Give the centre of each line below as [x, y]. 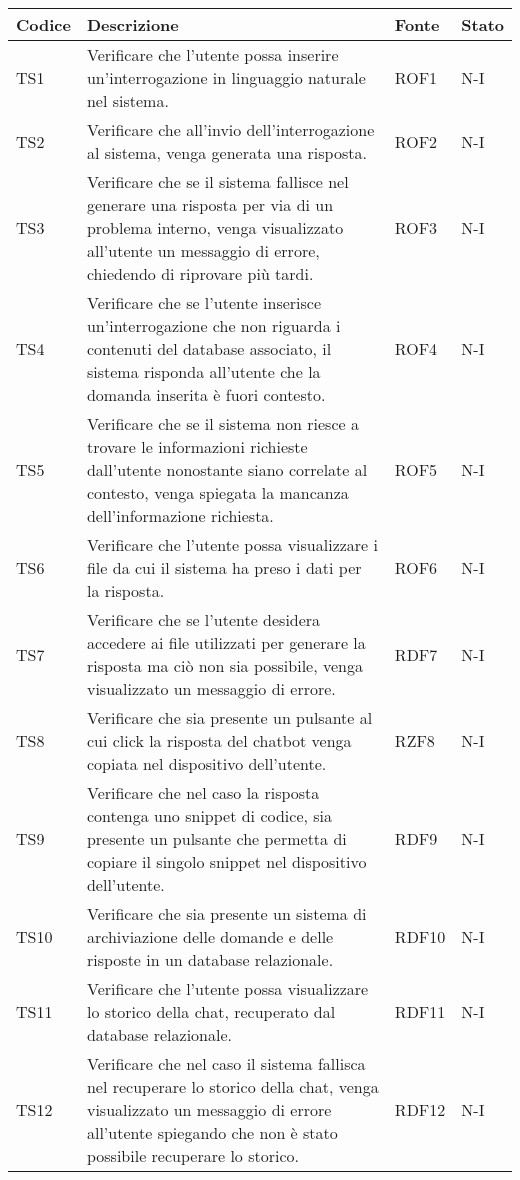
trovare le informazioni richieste [197, 446]
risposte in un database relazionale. [210, 959]
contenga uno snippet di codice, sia [209, 815]
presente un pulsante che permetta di [216, 838]
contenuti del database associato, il [209, 348]
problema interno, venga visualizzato [215, 227]
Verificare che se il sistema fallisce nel [217, 181]
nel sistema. [127, 100]
